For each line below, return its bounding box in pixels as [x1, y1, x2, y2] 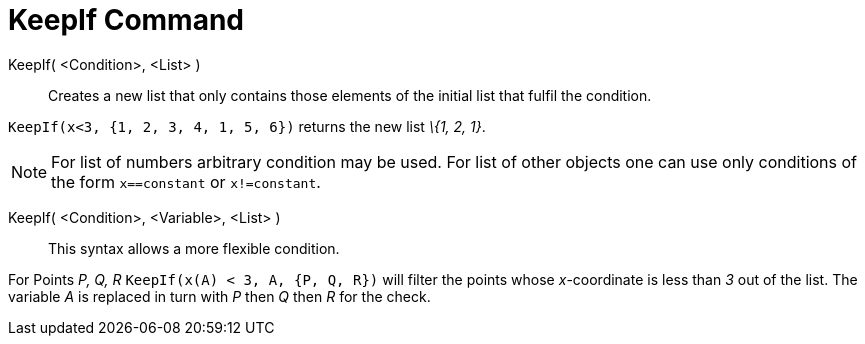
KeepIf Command [8, 3, 245, 37]
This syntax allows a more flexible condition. [48, 239, 340, 257]
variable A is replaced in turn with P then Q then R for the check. [8, 287, 431, 305]
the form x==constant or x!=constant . [51, 171, 321, 192]
